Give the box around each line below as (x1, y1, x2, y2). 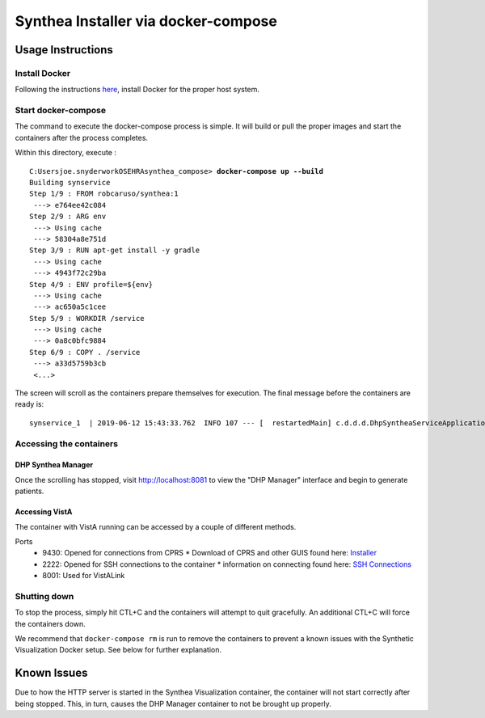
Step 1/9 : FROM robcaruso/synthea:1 (29, 189, 179, 198)
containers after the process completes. (15, 133, 149, 142)
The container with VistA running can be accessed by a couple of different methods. (15, 522, 297, 531)
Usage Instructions (15, 43, 113, 57)
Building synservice (29, 178, 111, 188)
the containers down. (15, 619, 86, 628)
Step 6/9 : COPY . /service (29, 348, 141, 357)
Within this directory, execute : (15, 148, 117, 158)
